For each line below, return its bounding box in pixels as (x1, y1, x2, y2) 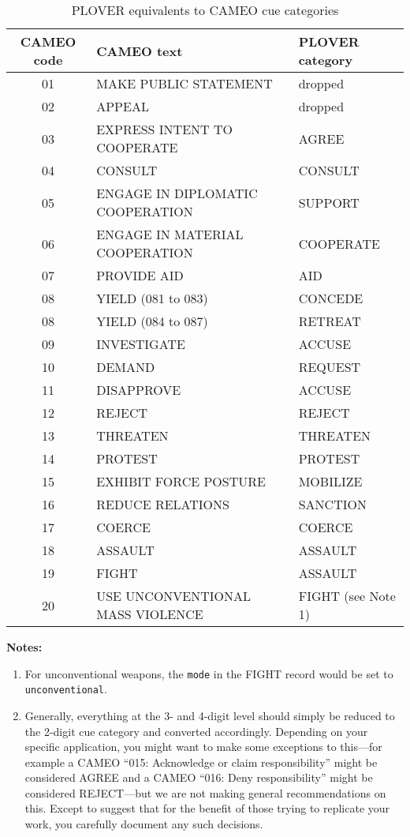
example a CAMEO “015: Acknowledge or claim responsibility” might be (24, 753, 378, 770)
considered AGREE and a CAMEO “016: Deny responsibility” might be (24, 769, 373, 786)
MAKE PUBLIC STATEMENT (96, 74, 273, 92)
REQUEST (298, 358, 361, 376)
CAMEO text (96, 41, 183, 60)
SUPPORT (298, 193, 360, 212)
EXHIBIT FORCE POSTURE (96, 472, 266, 490)
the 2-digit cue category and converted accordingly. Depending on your (24, 723, 368, 739)
